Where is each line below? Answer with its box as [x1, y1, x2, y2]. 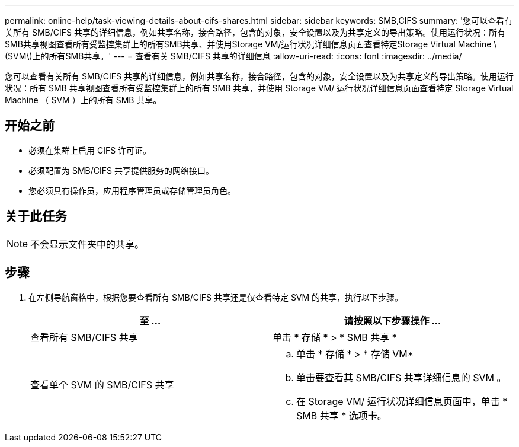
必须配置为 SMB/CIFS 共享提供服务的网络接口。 [28, 165, 214, 175]
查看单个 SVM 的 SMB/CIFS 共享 [30, 378, 174, 391]
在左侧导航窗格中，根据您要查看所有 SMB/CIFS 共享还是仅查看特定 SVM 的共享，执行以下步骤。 [28, 292, 403, 302]
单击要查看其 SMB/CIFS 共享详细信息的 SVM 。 [296, 371, 507, 384]
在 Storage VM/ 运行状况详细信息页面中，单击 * [296, 395, 508, 407]
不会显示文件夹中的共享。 [30, 238, 145, 250]
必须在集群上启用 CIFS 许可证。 [28, 145, 152, 155]
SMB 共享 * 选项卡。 [296, 409, 387, 422]
